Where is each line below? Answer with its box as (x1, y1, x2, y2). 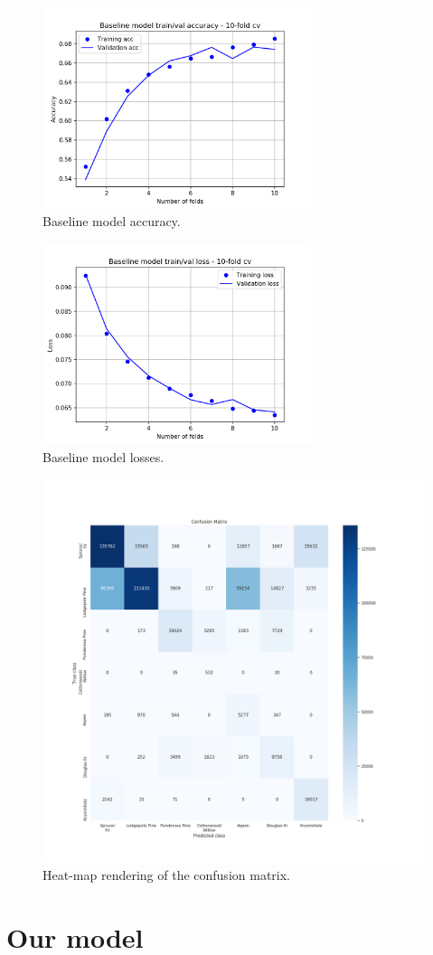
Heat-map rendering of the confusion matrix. (42, 865, 290, 884)
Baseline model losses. (42, 447, 165, 466)
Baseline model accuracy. (42, 212, 181, 231)
